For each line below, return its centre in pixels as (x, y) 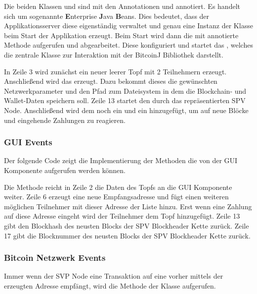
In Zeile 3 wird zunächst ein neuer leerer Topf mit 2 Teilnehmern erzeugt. (115, 71)
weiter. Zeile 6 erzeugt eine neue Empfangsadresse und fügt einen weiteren (116, 197)
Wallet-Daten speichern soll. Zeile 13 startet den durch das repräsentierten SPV (125, 100)
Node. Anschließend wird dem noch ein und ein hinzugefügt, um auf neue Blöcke (126, 110)
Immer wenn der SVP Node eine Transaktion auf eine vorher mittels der (114, 276)
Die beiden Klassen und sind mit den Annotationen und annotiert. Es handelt (122, 6)
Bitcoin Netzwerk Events (55, 258)
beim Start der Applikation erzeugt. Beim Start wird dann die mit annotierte (121, 35)
